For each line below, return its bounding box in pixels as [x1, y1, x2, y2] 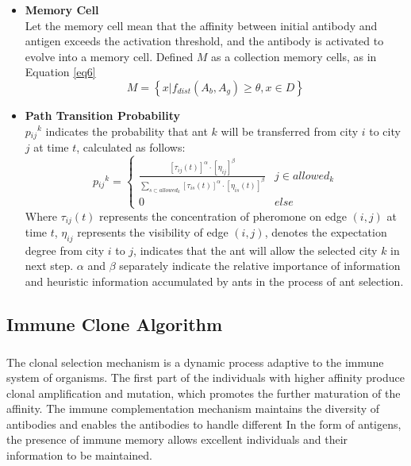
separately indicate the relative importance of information [119, 257, 401, 274]
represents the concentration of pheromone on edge [99, 207, 347, 224]
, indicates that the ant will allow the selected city [133, 241, 378, 258]
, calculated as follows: [76, 139, 186, 156]
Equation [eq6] [25, 64, 96, 80]
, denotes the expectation [264, 224, 387, 240]
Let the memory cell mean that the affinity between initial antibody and [25, 17, 378, 33]
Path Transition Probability [25, 106, 181, 123]
